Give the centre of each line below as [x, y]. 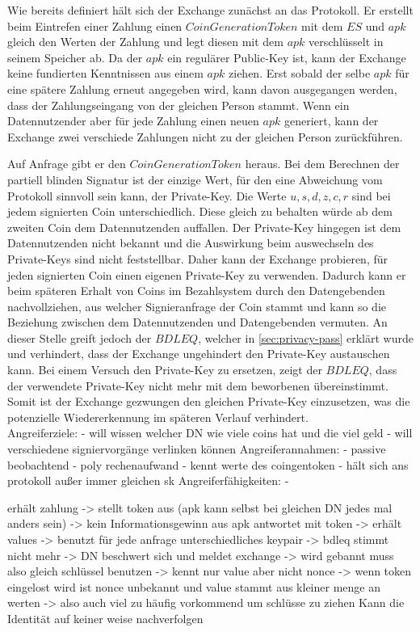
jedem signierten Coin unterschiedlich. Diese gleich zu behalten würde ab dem [200, 211]
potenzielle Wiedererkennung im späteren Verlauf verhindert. [158, 417]
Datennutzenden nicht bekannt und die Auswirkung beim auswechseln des [191, 243]
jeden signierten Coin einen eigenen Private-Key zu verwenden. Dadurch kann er [207, 274]
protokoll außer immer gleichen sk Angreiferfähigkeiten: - [148, 480]
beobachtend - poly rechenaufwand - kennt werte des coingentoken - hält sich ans [208, 464]
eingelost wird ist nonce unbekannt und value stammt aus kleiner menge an [194, 586]
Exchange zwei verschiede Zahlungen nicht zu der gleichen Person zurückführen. [205, 136]
